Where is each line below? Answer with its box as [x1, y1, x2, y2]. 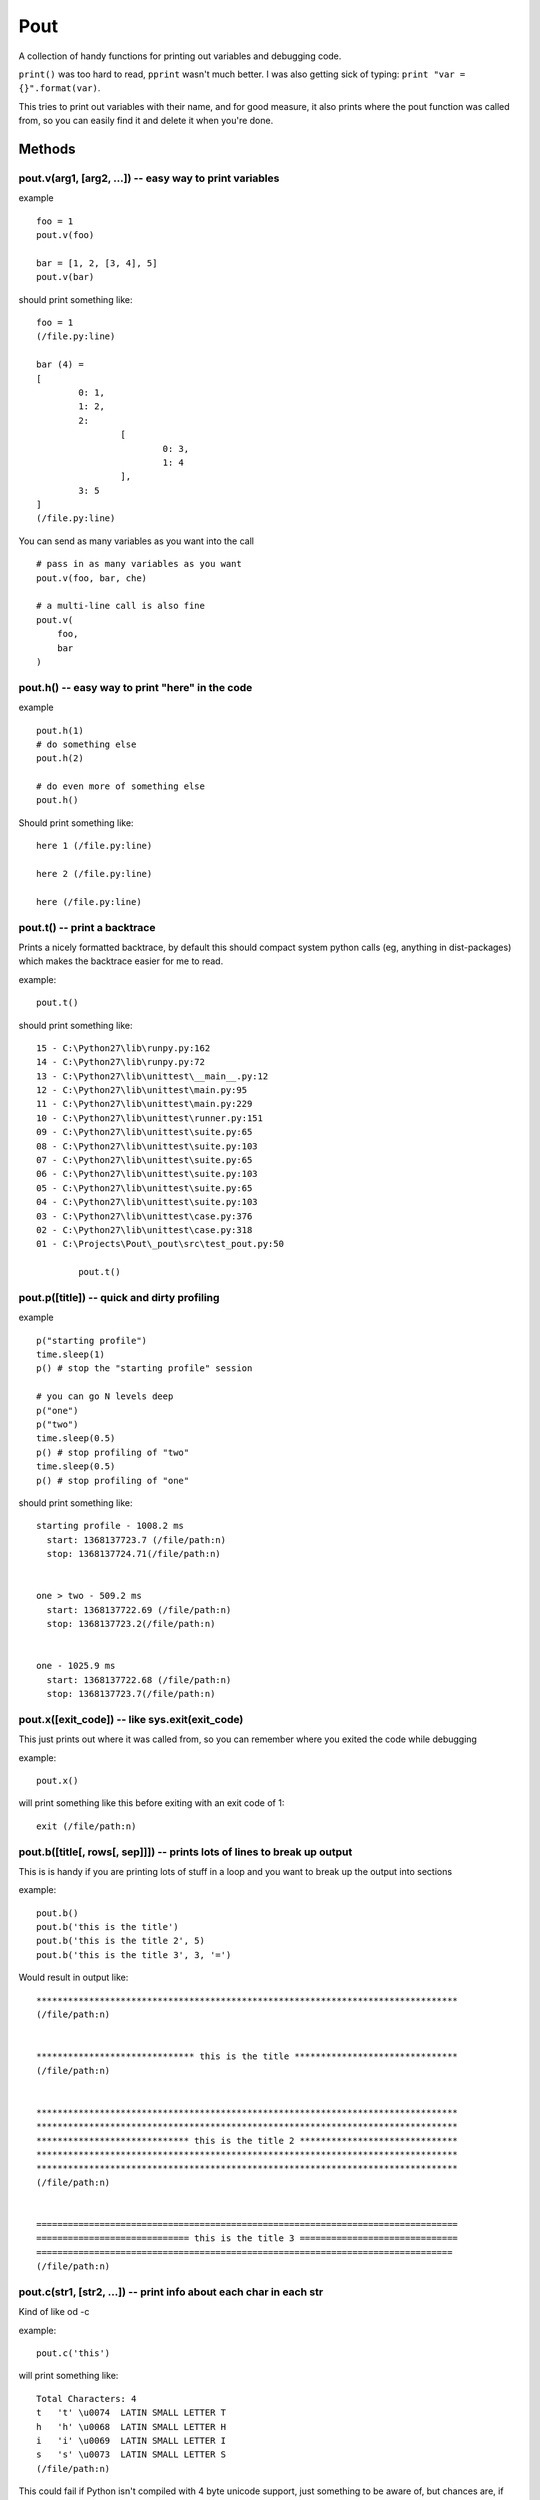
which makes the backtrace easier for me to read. [18, 955, 224, 967]
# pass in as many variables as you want [36, 558, 242, 570]
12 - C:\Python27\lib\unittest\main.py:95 [36, 1085, 248, 1096]
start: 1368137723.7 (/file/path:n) [46, 1534, 227, 1545]
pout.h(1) [36, 725, 84, 736]
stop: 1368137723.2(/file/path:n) [46, 1618, 216, 1630]
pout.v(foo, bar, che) [36, 572, 148, 584]
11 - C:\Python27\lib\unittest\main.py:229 [36, 1098, 253, 1110]
